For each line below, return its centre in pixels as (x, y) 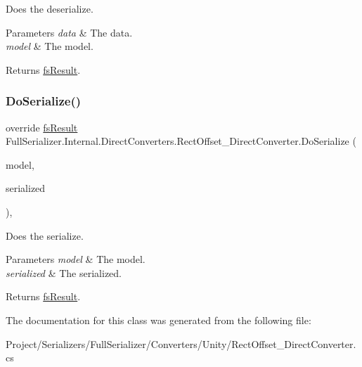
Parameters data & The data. (69, 32)
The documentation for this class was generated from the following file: (159, 320)
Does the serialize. (45, 235)
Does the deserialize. (50, 8)
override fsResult (42, 127)
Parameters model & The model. (76, 259)
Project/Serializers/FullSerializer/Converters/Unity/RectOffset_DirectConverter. (181, 343)
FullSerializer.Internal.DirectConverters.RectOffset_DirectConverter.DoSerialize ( (181, 141)
